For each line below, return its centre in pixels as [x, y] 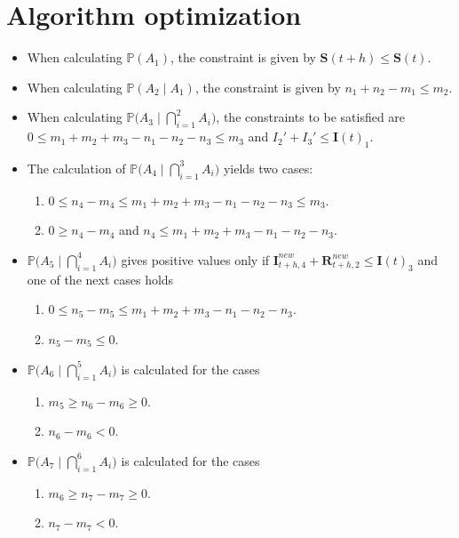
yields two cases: [268, 168]
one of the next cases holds [100, 279]
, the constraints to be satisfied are [311, 117]
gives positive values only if [195, 259]
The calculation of [76, 168]
